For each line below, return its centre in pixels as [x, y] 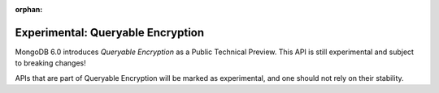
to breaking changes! [50, 63]
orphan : [29, 9]
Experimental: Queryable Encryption [110, 32]
